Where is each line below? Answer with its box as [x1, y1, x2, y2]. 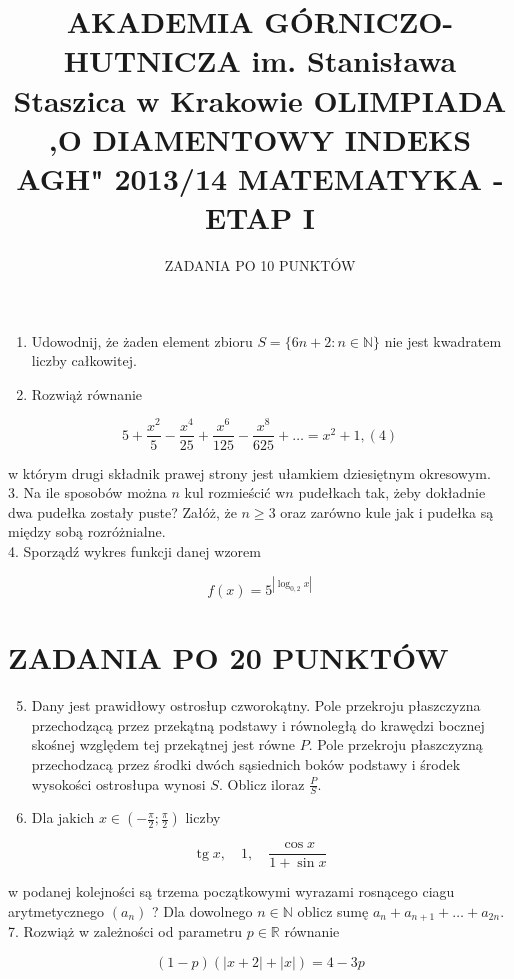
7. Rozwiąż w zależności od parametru [8, 921, 243, 942]
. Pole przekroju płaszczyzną [308, 734, 483, 755]
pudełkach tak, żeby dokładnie [298, 482, 486, 503]
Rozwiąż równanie [31, 383, 143, 404]
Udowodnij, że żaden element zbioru [31, 330, 253, 351]
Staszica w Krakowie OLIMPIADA [13, 79, 507, 120]
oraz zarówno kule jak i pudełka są [280, 501, 494, 522]
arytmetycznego [8, 901, 105, 922]
